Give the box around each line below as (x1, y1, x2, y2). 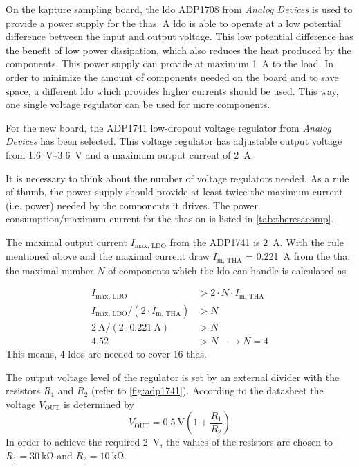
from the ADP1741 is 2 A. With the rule (169, 234, 344, 249)
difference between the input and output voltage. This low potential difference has (6, 29, 353, 44)
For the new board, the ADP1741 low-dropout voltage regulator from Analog (6, 120, 331, 134)
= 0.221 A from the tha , (246, 249, 351, 263)
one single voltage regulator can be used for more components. (6, 97, 270, 112)
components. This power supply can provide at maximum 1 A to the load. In (6, 56, 333, 71)
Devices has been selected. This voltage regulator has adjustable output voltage (6, 134, 342, 148)
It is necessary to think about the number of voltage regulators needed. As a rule (6, 170, 349, 185)
